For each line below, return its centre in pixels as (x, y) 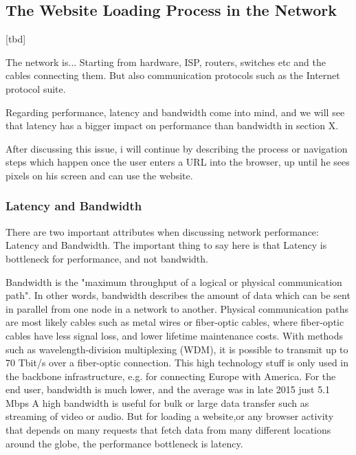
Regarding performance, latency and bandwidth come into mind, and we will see (175, 112)
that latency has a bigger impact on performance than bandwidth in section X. (172, 125)
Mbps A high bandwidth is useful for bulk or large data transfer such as (157, 402)
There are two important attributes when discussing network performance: (162, 231)
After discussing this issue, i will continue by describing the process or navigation (177, 148)
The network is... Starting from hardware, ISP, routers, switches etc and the (166, 62)
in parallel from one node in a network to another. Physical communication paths (177, 308)
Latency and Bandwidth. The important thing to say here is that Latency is (166, 245)
